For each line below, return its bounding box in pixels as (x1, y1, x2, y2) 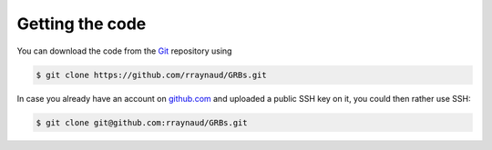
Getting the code (16, 14, 147, 34)
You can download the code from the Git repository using (16, 45, 232, 56)
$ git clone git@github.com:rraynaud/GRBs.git (36, 117, 248, 127)
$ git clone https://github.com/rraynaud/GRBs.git (36, 69, 268, 80)
